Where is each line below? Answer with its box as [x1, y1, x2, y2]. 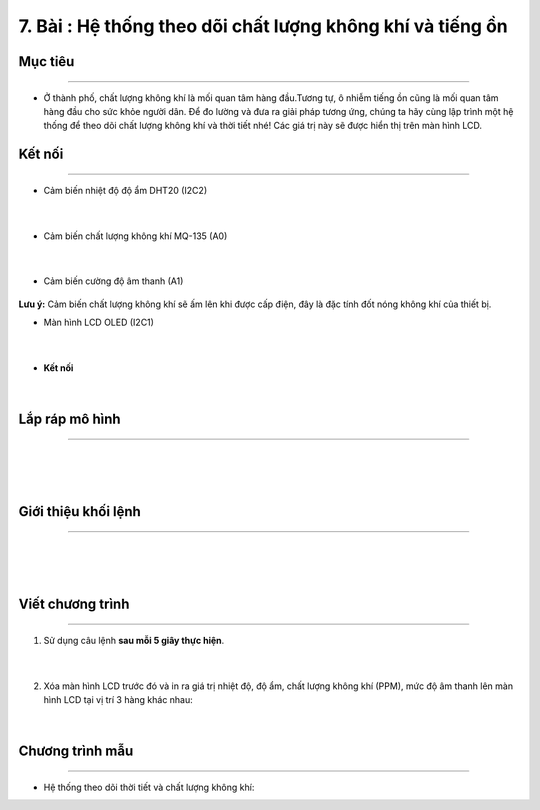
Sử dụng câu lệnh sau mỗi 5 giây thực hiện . [43, 635, 225, 647]
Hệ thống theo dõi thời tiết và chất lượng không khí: [43, 781, 255, 794]
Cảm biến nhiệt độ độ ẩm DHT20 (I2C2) [43, 184, 208, 196]
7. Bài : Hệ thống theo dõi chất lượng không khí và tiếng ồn [18, 15, 509, 37]
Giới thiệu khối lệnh [18, 503, 142, 520]
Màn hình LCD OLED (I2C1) [43, 316, 155, 329]
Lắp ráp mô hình [18, 411, 121, 428]
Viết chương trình [18, 596, 130, 613]
